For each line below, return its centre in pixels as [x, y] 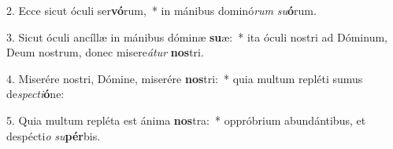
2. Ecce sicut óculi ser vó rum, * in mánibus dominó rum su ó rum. [161, 10]
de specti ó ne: [35, 94]
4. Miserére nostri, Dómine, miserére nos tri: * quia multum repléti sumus [185, 78]
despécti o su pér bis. [54, 135]
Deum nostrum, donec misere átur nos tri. [105, 52]
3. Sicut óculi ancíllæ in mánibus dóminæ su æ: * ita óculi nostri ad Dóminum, [197, 36]
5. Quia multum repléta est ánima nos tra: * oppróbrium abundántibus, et [186, 120]
